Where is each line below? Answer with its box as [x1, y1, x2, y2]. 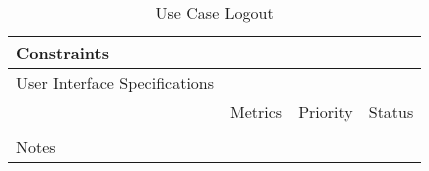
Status [368, 100, 414, 123]
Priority [298, 100, 353, 123]
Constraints [16, 41, 109, 64]
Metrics [230, 100, 283, 123]
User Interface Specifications [16, 71, 215, 94]
